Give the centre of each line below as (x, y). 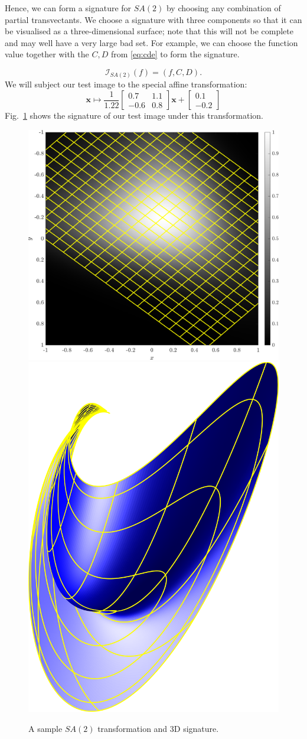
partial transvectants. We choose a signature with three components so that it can (153, 19)
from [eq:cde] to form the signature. (175, 54)
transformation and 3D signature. (158, 728)
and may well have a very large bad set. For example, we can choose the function (151, 42)
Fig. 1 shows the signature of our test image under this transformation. (134, 115)
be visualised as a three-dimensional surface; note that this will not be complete (149, 31)
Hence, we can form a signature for (68, 8)
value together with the (47, 54)
